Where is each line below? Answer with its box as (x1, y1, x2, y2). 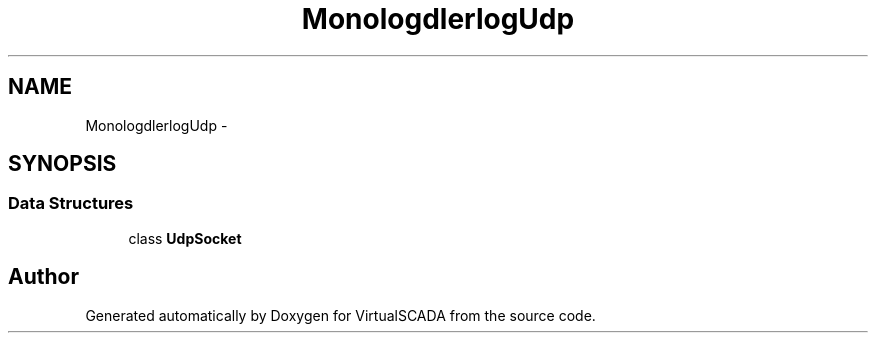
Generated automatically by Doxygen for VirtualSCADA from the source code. (85, 306, 596, 324)
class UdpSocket (128, 229, 242, 247)
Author (8, 264, 79, 290)
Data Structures (8, 193, 134, 214)
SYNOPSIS (8, 151, 117, 177)
